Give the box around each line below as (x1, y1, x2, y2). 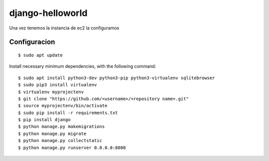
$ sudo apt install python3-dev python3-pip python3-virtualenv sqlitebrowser (18, 75, 215, 81)
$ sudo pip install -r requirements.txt (18, 110, 118, 116)
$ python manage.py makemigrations (18, 124, 105, 130)
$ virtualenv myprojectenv (18, 89, 84, 95)
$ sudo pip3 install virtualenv (18, 82, 97, 88)
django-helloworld (9, 7, 88, 18)
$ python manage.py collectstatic (18, 138, 102, 144)
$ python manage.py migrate (18, 131, 87, 137)
